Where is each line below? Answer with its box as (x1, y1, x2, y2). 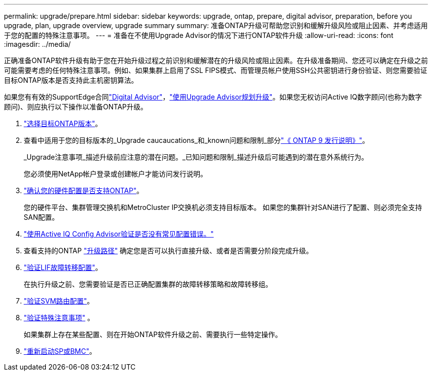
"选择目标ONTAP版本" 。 (24, 119, 102, 128)
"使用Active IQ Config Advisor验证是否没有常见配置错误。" (24, 230, 214, 238)
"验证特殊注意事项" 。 (24, 313, 94, 322)
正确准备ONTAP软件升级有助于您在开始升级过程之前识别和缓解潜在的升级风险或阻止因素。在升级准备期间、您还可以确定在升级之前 (4, 56, 428, 65)
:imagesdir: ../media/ (4, 40, 71, 48)
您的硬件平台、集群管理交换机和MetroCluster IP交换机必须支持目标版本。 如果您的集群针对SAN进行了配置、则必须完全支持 (24, 203, 422, 211)
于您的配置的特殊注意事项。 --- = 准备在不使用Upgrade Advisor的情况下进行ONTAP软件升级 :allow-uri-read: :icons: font (4, 31, 394, 39)
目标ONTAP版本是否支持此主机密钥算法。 (4, 76, 138, 84)
